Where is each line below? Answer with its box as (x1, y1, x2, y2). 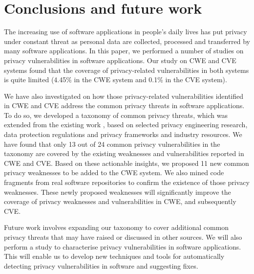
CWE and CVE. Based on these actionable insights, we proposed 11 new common (4, 158, 249, 168)
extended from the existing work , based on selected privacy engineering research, (4, 119, 248, 130)
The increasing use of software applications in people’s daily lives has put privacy (4, 26, 247, 37)
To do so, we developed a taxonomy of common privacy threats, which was (4, 110, 228, 120)
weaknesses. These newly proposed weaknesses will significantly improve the (4, 186, 231, 197)
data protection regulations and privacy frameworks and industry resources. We (4, 129, 242, 139)
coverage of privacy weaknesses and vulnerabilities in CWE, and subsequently (4, 196, 236, 206)
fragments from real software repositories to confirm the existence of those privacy (4, 177, 250, 187)
